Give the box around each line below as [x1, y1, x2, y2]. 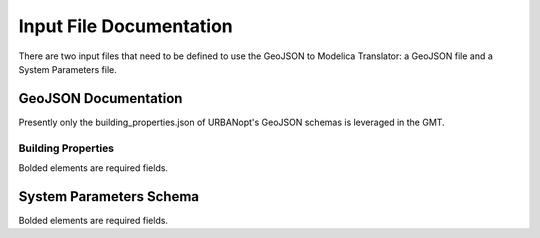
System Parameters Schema [18, 188, 200, 205]
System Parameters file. [18, 63, 117, 75]
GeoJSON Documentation [18, 90, 183, 107]
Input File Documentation [18, 15, 234, 37]
